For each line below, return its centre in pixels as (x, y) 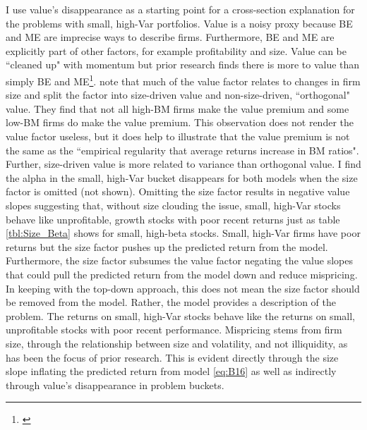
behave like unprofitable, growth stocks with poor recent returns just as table (173, 219)
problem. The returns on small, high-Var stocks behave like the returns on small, (180, 315)
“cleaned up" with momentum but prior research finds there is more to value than (183, 64)
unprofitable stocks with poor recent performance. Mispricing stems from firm (174, 330)
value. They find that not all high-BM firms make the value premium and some (178, 108)
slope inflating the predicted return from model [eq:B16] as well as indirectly (171, 371)
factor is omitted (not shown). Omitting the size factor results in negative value (178, 191)
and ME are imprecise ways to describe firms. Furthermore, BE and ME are (170, 37)
